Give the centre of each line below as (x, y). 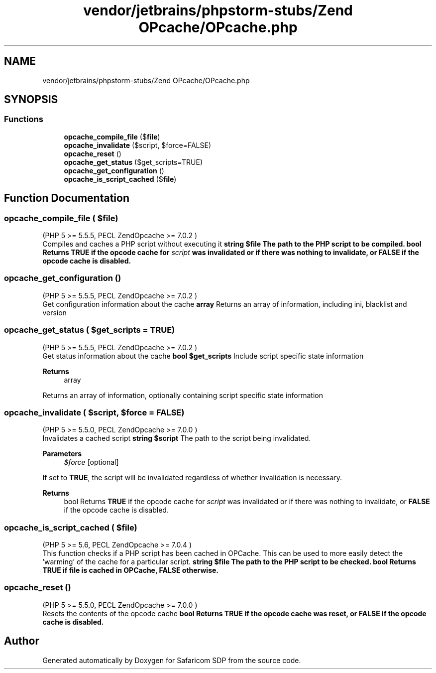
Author (22, 641)
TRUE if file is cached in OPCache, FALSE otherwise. (130, 570)
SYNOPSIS (31, 100)
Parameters (62, 454)
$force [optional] (91, 462)
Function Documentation (67, 198)
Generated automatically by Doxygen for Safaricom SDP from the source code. (172, 660)
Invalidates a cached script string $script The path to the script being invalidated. (177, 438)
